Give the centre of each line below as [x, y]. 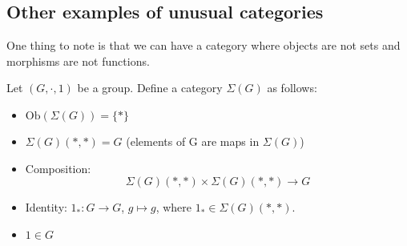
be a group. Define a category [150, 88]
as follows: [292, 88]
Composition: [58, 168]
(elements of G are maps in [193, 141]
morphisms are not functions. [78, 60]
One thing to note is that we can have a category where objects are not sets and [203, 45]
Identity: [46, 207]
